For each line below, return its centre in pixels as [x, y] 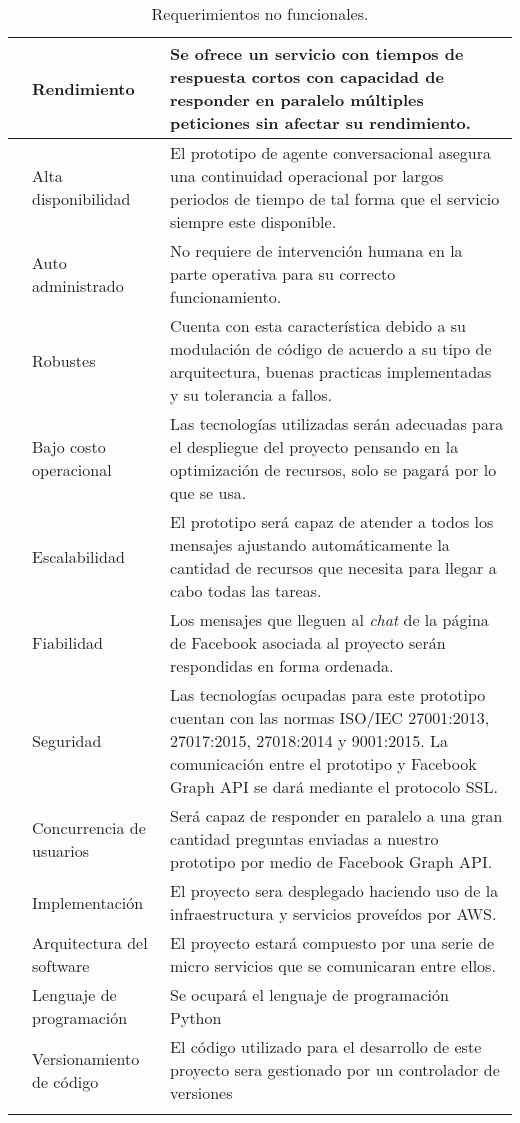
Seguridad [67, 740]
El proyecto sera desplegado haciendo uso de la [334, 890]
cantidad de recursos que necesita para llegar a [333, 567]
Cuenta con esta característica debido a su [318, 325]
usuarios [61, 850]
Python [196, 1017]
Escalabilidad [78, 556]
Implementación [88, 902]
